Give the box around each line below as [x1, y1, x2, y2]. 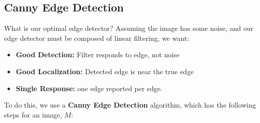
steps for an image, [4, 109, 62, 120]
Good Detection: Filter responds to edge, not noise [16, 49, 180, 60]
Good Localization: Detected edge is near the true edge [16, 66, 194, 76]
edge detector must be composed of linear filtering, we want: [4, 32, 189, 43]
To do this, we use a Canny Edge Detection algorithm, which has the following [4, 100, 256, 110]
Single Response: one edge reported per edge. [16, 83, 163, 93]
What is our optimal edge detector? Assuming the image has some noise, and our [4, 23, 253, 33]
